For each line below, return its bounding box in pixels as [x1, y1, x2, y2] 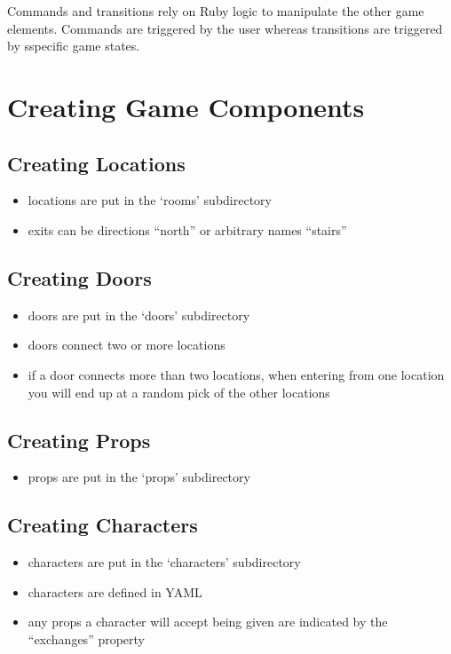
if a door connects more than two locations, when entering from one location [28, 365, 445, 383]
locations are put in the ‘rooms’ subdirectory [28, 191, 272, 209]
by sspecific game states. [7, 36, 140, 55]
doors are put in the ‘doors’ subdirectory [28, 305, 250, 324]
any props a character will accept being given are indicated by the [28, 612, 388, 631]
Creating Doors [7, 264, 152, 291]
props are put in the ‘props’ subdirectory [28, 468, 250, 486]
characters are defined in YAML [28, 582, 202, 601]
